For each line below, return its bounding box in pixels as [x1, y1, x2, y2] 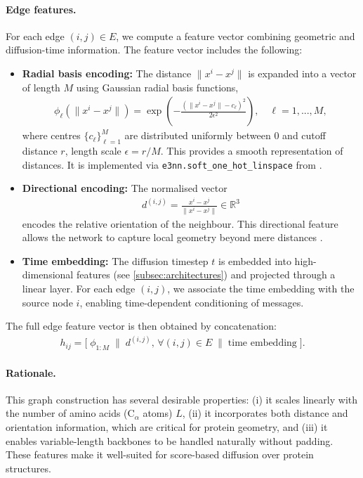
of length [22, 79, 60, 94]
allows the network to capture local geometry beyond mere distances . [22, 230, 323, 245]
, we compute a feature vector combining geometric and [116, 28, 355, 43]
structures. [6, 460, 51, 475]
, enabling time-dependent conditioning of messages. [79, 295, 304, 309]
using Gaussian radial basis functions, [76, 79, 239, 94]
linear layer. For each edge [22, 281, 136, 296]
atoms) [143, 406, 173, 420]
